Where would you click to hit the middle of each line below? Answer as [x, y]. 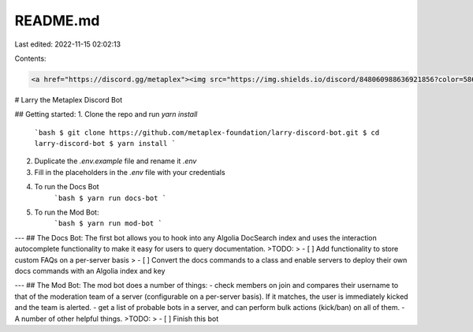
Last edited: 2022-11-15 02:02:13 [68, 44]
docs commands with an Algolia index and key [90, 270]
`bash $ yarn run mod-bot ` [108, 224]
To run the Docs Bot [67, 187]
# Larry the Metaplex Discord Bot [68, 99]
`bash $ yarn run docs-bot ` [110, 198]
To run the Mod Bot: [67, 212]
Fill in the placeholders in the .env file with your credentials [130, 172]
